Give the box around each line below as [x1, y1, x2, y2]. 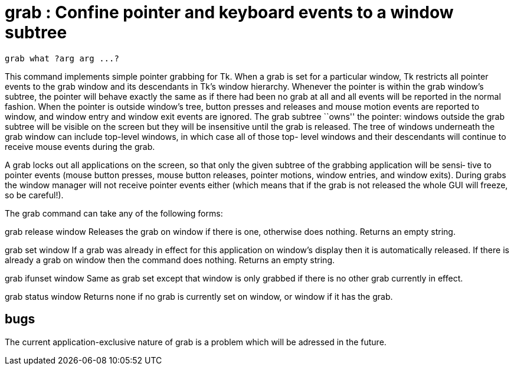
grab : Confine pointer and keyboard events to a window [5, 2, 454, 22]
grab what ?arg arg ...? [5, 53, 119, 63]
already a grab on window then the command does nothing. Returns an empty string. [5, 254, 335, 265]
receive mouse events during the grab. [5, 141, 155, 152]
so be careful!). [5, 189, 64, 200]
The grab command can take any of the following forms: [5, 208, 223, 218]
